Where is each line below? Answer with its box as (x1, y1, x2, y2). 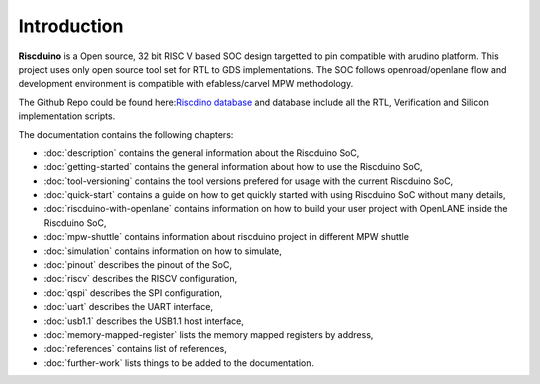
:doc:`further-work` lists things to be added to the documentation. (43, 356, 315, 369)
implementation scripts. (18, 110, 116, 122)
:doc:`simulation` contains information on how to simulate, (43, 245, 282, 257)
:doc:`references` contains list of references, (43, 343, 227, 355)
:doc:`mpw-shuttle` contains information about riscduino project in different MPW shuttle (43, 231, 410, 243)
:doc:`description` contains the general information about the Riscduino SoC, (43, 146, 360, 159)
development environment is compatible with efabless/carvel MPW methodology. (18, 78, 354, 90)
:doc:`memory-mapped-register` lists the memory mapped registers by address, (43, 328, 374, 340)
